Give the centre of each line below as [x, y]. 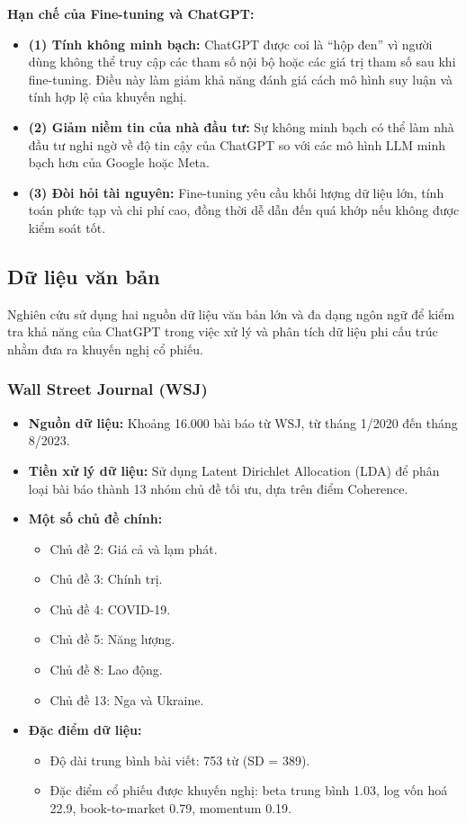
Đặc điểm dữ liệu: [85, 730]
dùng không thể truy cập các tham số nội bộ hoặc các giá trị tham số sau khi [242, 62]
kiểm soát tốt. [67, 227]
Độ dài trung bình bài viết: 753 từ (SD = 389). [180, 760]
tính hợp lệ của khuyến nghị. [108, 97]
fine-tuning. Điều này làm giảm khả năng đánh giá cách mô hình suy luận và [241, 79]
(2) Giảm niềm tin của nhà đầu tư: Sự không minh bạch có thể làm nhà [241, 126]
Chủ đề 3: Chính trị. [106, 579]
